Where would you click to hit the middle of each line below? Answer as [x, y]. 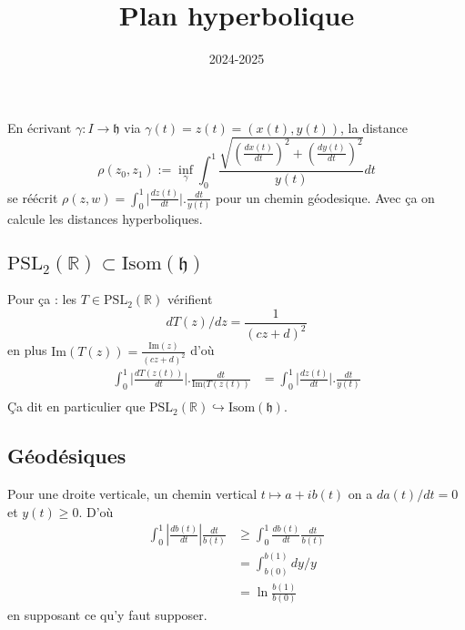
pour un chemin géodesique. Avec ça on [325, 197]
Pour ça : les [42, 299]
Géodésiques [67, 456]
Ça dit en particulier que [76, 406]
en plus [27, 350]
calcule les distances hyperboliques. [105, 218]
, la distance [374, 127]
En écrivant [40, 127]
